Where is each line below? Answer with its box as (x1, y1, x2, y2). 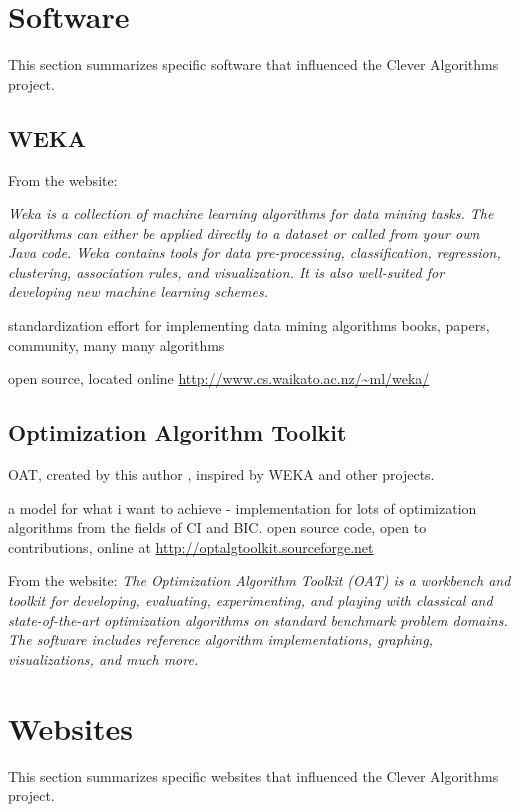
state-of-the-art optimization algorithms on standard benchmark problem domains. (8, 609, 508, 630)
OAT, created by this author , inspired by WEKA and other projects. (8, 464, 435, 485)
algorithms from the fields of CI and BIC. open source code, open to (8, 517, 427, 538)
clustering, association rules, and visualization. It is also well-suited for (8, 261, 445, 282)
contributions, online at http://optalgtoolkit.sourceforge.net (8, 536, 374, 557)
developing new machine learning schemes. (8, 281, 268, 302)
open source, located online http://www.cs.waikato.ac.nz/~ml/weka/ (8, 368, 430, 389)
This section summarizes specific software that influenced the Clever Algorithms (8, 54, 499, 75)
